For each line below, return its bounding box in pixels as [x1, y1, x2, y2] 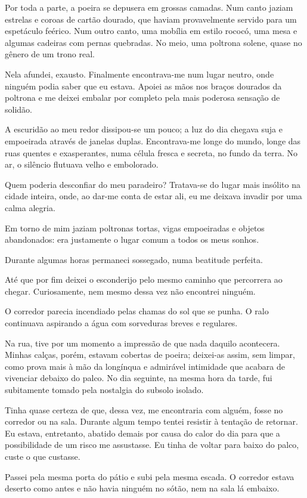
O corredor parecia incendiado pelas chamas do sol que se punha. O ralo [5, 305, 269, 317]
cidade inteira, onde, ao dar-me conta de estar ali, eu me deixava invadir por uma [5, 190, 302, 202]
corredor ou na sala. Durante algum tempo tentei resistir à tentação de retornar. [5, 415, 298, 428]
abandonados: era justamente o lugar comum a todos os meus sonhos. [5, 233, 259, 246]
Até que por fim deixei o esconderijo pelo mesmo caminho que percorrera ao [5, 273, 283, 286]
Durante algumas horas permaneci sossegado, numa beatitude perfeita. [5, 253, 263, 265]
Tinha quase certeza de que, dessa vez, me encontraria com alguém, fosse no [5, 403, 283, 416]
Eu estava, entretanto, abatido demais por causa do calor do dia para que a [5, 426, 280, 439]
